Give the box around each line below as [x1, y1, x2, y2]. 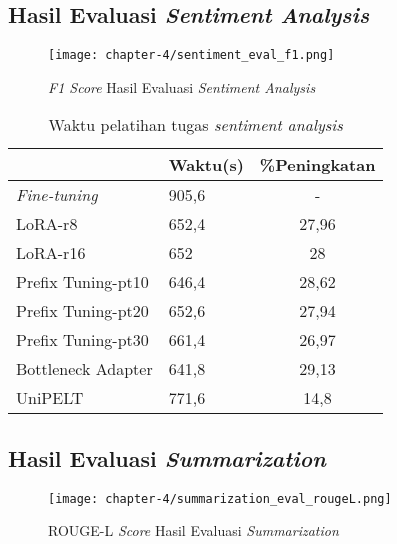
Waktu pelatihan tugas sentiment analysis [48, 113, 343, 137]
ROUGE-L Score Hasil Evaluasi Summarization [48, 520, 339, 541]
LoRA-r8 [16, 212, 78, 236]
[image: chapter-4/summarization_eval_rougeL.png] [48, 491, 392, 506]
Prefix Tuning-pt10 [16, 270, 149, 294]
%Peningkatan [259, 153, 376, 177]
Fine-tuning [16, 183, 98, 207]
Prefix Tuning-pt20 [16, 299, 149, 323]
